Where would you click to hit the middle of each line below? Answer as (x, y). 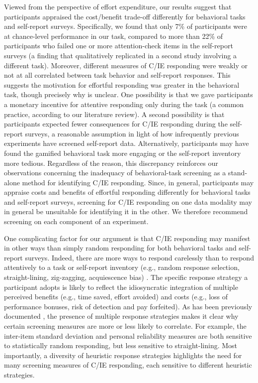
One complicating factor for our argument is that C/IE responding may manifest (127, 238)
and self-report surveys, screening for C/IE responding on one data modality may (128, 201)
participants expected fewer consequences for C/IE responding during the (116, 124)
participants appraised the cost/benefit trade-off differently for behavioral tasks (125, 16)
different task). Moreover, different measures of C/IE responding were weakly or (126, 65)
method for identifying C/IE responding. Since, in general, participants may (138, 182)
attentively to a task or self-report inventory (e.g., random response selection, (122, 267)
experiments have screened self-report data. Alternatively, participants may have (127, 143)
